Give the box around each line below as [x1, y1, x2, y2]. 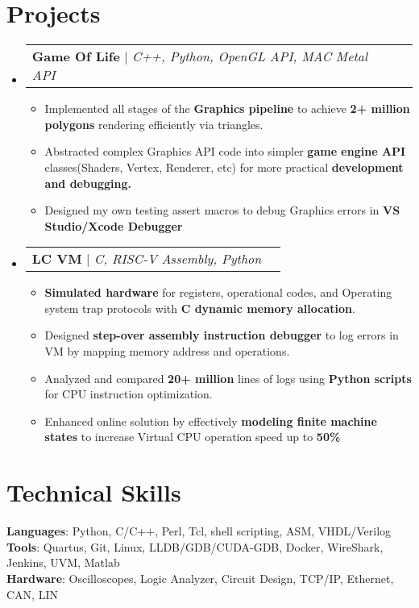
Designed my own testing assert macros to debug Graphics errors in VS [44, 202, 400, 219]
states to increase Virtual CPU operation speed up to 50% [44, 428, 341, 445]
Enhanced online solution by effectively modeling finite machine [44, 412, 377, 429]
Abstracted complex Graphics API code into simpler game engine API [44, 143, 406, 160]
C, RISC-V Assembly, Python [93, 249, 262, 269]
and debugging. [44, 174, 131, 191]
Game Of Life [31, 47, 120, 66]
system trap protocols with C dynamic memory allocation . [44, 299, 355, 316]
